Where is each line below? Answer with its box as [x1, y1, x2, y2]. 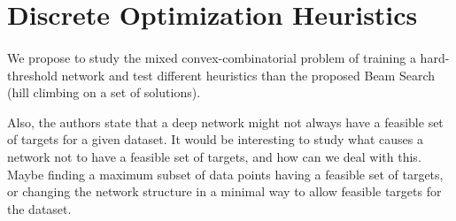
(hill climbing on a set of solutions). [7, 83, 201, 102]
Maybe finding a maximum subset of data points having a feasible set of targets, [7, 164, 444, 183]
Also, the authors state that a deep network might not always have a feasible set [7, 112, 444, 131]
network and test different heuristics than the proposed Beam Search [61, 65, 436, 84]
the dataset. [7, 199, 72, 217]
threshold [7, 65, 58, 84]
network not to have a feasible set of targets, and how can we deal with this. [7, 147, 421, 165]
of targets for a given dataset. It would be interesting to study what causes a [7, 130, 423, 149]
